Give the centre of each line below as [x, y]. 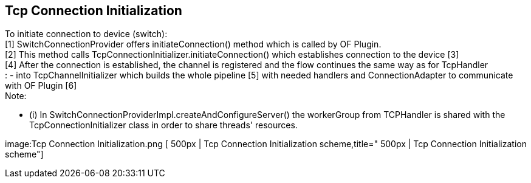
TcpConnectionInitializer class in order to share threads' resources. [163, 125]
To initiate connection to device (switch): [86, 34]
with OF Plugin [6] [41, 86]
